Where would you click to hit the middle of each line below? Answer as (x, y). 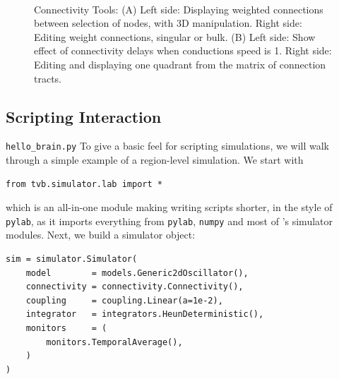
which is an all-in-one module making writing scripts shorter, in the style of (169, 207)
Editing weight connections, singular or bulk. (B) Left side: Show (175, 36)
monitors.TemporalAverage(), (114, 342)
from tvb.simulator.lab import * (84, 184)
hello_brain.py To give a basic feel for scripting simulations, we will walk (167, 146)
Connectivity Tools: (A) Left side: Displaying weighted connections (179, 9)
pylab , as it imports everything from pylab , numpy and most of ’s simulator (169, 221)
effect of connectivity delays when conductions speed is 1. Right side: (183, 50)
